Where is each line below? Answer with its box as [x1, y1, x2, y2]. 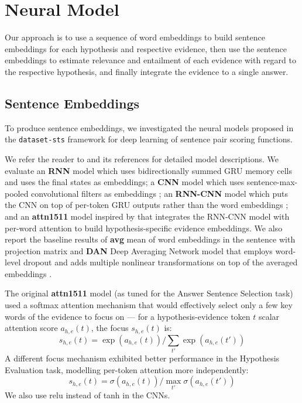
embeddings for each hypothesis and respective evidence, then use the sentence [5, 42, 287, 54]
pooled [5, 187, 29, 199]
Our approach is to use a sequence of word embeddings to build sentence [5, 31, 265, 43]
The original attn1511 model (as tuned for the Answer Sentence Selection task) [5, 287, 293, 299]
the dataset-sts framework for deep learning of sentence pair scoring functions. [5, 133, 293, 145]
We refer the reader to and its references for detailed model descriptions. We [5, 152, 279, 165]
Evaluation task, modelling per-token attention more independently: [5, 363, 249, 375]
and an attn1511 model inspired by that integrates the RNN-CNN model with [5, 210, 290, 222]
